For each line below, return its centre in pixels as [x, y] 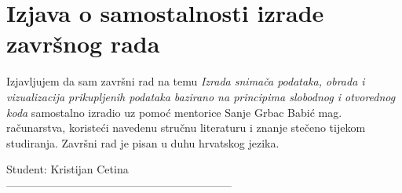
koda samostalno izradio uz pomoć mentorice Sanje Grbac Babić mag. [174, 112]
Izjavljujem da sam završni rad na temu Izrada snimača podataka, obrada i [186, 81]
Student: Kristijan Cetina [68, 169]
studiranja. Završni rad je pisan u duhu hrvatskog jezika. [143, 142]
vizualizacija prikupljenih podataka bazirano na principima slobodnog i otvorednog [201, 96]
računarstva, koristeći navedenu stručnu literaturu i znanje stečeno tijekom [186, 127]
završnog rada [83, 44]
